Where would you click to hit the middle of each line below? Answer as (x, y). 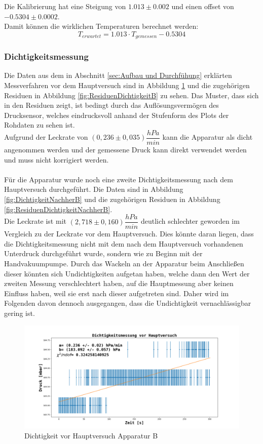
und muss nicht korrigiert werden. (57, 159)
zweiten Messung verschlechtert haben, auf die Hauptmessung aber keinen (119, 283)
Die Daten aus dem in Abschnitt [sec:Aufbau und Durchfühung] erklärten (118, 75)
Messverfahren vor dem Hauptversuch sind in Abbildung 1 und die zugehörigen (127, 85)
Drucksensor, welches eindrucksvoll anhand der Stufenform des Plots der (117, 115)
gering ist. (20, 313)
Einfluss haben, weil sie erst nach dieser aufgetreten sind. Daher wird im (117, 293)
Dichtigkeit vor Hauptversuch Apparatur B (91, 435)
